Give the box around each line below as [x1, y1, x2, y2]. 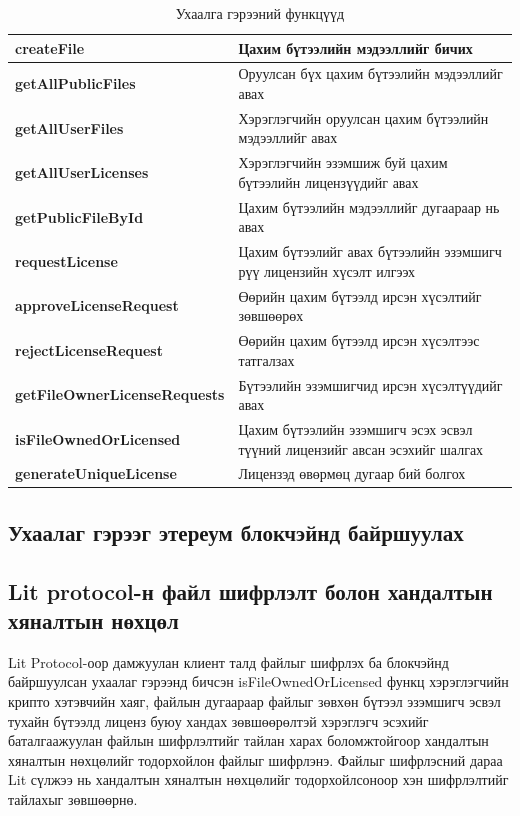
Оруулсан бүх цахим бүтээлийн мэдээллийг [238, 63, 503, 84]
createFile [15, 37, 85, 58]
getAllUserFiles [15, 117, 124, 138]
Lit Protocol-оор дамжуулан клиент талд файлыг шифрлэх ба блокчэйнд [8, 651, 449, 672]
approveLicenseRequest [15, 295, 179, 316]
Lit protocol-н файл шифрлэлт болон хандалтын [8, 575, 493, 606]
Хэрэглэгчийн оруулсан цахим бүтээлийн [238, 107, 489, 128]
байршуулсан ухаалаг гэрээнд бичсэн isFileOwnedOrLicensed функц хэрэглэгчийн [8, 671, 509, 692]
